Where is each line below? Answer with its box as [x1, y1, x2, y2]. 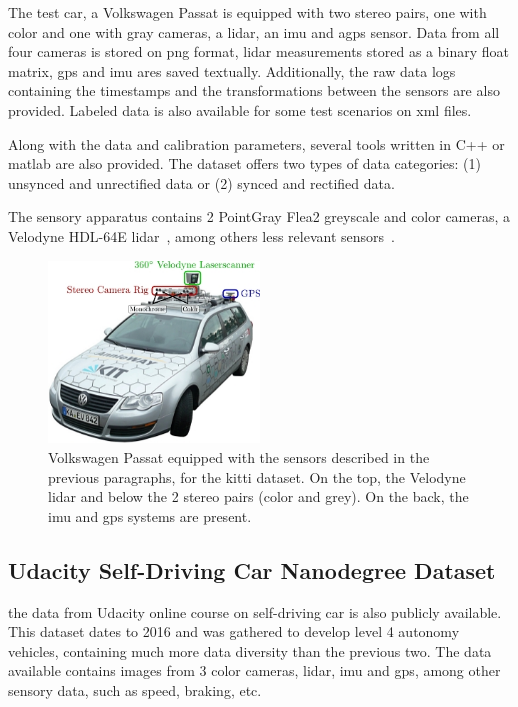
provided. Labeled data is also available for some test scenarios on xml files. [8, 99, 472, 120]
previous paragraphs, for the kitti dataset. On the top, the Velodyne [48, 466, 466, 487]
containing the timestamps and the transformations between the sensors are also [8, 80, 500, 101]
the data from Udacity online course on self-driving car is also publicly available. [8, 601, 502, 622]
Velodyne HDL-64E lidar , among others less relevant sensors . [8, 225, 395, 246]
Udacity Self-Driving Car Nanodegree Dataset [8, 554, 496, 585]
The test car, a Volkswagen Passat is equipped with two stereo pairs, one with [8, 2, 487, 22]
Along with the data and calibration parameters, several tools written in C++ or [8, 133, 505, 154]
